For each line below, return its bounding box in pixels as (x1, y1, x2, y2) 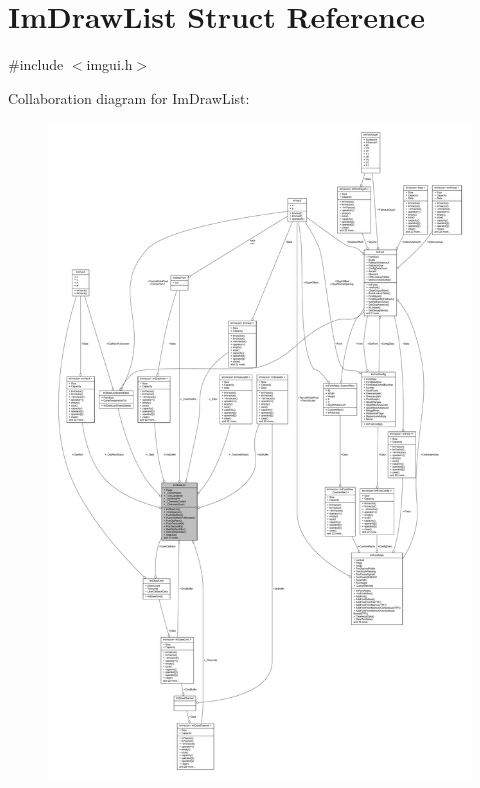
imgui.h (86, 54, 133, 75)
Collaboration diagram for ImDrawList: (8, 87, 250, 108)
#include (8, 54, 64, 75)
